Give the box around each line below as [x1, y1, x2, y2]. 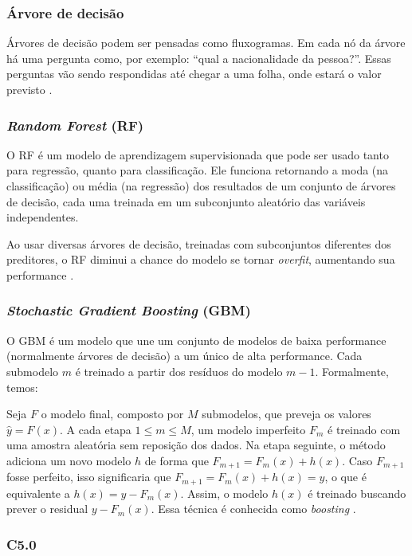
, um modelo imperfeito [190, 421, 306, 437]
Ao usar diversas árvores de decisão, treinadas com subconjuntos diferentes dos [6, 235, 391, 252]
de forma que [144, 452, 209, 468]
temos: [6, 378, 38, 395]
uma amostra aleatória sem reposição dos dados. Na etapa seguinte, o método [6, 437, 386, 453]
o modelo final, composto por [41, 405, 184, 422]
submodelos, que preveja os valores [202, 405, 371, 422]
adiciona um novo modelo [6, 452, 131, 468]
